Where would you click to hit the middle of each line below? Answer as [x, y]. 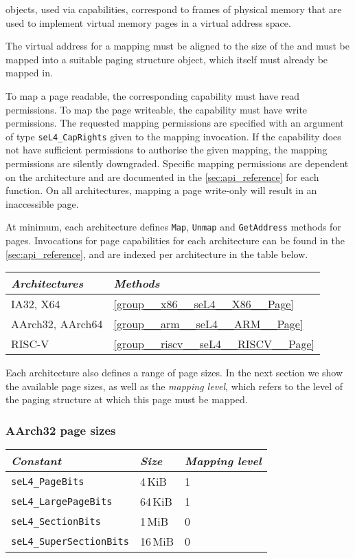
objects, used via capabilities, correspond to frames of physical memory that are [174, 9]
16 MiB [157, 541]
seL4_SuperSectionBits [70, 541]
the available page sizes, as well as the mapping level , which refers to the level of [174, 386]
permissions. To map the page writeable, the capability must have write [157, 109]
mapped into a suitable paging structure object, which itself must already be [167, 59]
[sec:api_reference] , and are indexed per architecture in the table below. [157, 254]
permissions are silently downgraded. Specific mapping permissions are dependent [177, 163]
